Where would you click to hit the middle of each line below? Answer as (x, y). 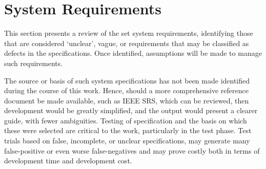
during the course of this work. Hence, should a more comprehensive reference (126, 90)
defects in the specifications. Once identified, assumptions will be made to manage (133, 53)
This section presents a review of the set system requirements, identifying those (129, 33)
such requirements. (34, 63)
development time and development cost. (68, 161)
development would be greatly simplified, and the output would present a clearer (131, 110)
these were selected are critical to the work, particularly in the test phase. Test (128, 130)
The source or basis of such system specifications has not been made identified (127, 80)
